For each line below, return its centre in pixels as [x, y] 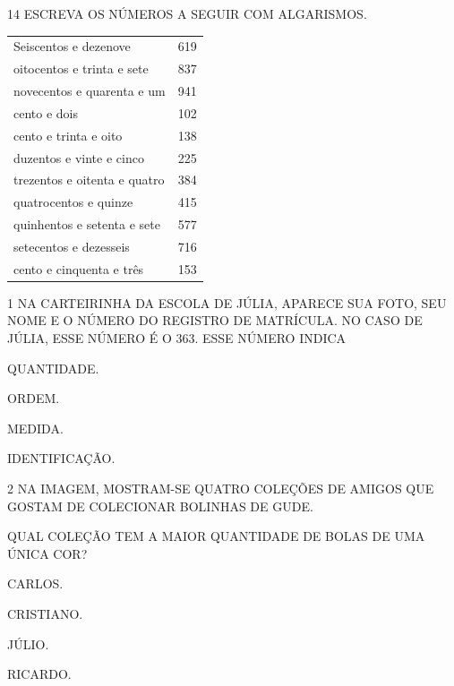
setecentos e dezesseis [72, 246]
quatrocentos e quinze [73, 202]
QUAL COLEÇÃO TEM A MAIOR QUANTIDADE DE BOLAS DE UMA [216, 536]
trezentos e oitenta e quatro [89, 180]
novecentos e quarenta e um [90, 91]
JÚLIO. [28, 643]
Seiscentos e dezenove [72, 46]
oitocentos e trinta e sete [81, 69]
